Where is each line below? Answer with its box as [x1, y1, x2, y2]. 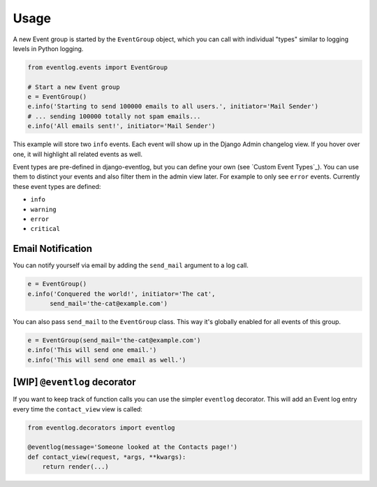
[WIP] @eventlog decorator [13, 376, 136, 388]
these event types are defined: [13, 182, 101, 190]
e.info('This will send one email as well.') [27, 355, 186, 364]
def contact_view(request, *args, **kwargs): [27, 453, 186, 461]
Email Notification [13, 243, 93, 255]
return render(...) [42, 463, 110, 471]
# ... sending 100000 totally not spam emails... [27, 112, 201, 120]
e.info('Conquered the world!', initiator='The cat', [27, 290, 216, 297]
